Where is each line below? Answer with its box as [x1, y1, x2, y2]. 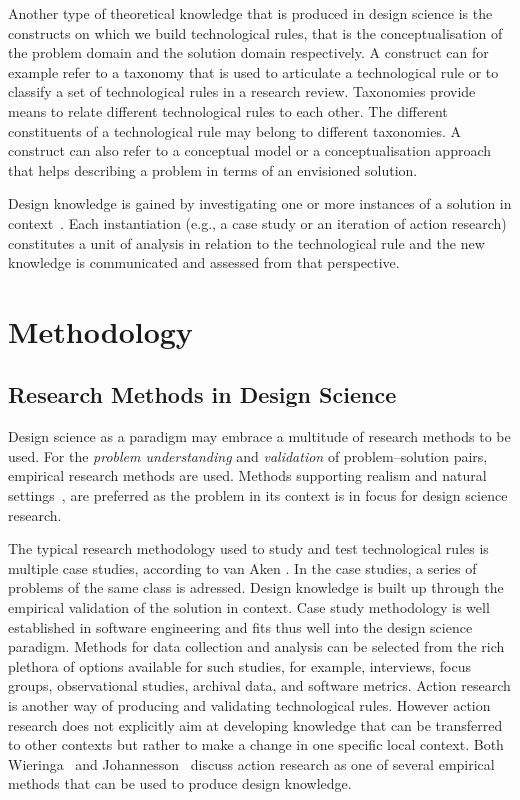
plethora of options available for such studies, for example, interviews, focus [8, 655, 472, 676]
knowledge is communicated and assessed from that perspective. [8, 252, 400, 273]
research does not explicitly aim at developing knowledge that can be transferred [8, 714, 503, 735]
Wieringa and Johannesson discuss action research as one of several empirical [8, 753, 495, 774]
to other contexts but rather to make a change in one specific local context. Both [8, 734, 504, 755]
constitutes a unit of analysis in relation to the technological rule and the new [8, 232, 485, 253]
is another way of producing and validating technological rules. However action [8, 695, 491, 716]
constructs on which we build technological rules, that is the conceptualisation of [8, 22, 503, 43]
